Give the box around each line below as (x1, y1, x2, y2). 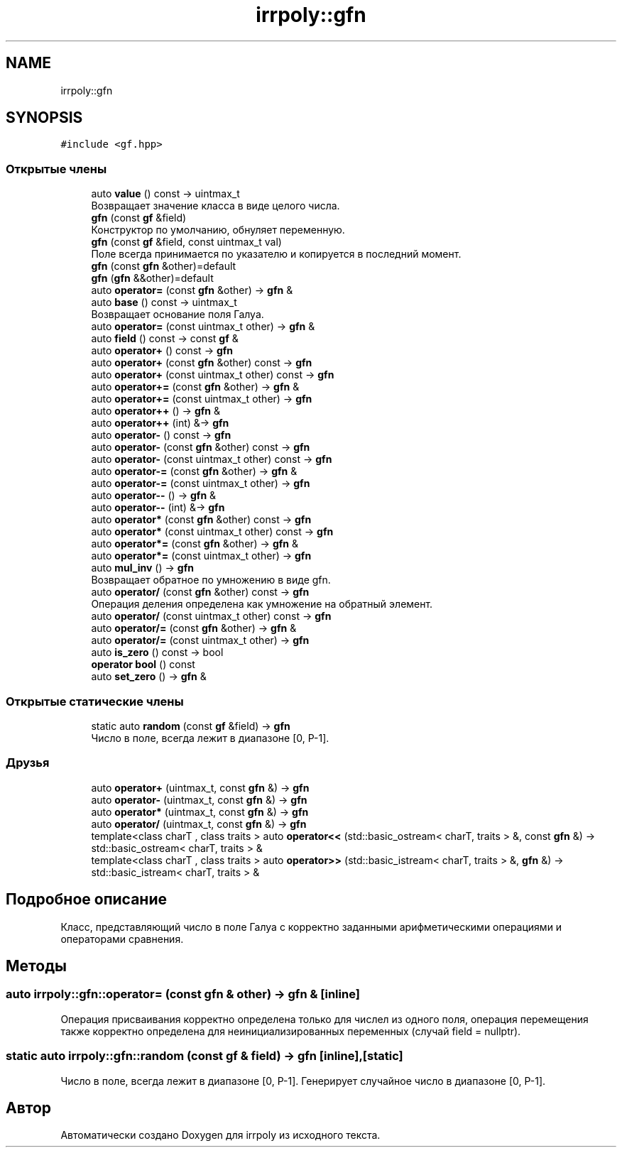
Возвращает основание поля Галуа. (91, 308, 264, 321)
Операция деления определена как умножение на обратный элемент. (91, 598, 433, 611)
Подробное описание (6, 890, 167, 909)
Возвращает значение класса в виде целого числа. (91, 200, 340, 212)
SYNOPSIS (6, 109, 83, 127)
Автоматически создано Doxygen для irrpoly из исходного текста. (60, 1129, 381, 1142)
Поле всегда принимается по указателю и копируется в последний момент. (91, 248, 462, 261)
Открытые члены (6, 161, 107, 176)
